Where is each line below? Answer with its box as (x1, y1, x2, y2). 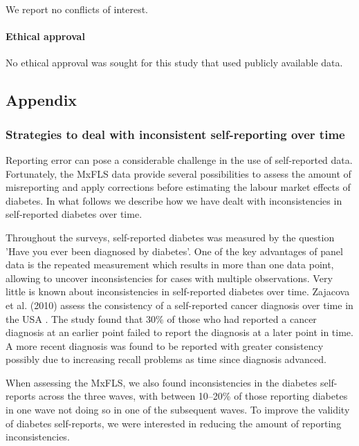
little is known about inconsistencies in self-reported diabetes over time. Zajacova (6, 284, 350, 299)
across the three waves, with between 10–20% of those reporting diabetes (38, 389, 348, 403)
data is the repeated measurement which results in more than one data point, (6, 257, 334, 272)
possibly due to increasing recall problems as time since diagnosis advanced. (6, 352, 326, 366)
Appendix (6, 89, 77, 111)
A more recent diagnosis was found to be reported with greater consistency (6, 338, 324, 353)
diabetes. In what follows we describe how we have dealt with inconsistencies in (6, 193, 342, 207)
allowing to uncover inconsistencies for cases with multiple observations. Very (6, 270, 333, 285)
